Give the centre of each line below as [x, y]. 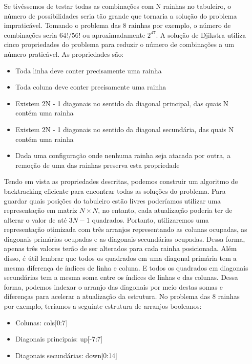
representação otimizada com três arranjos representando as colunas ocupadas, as [126, 229]
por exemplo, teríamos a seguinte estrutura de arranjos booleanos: [103, 306]
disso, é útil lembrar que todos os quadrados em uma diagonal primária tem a [120, 258]
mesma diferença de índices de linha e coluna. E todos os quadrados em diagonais [126, 267]
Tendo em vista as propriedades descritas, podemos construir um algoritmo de [121, 181]
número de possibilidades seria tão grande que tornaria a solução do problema [121, 15]
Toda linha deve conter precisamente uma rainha [88, 70]
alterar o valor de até [35, 219]
